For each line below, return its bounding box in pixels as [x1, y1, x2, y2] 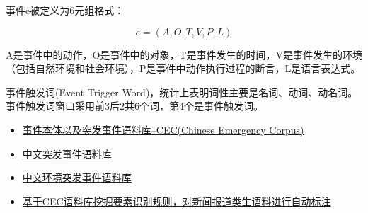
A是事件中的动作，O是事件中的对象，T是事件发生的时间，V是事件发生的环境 [6, 47, 362, 62]
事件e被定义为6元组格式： [6, 3, 125, 17]
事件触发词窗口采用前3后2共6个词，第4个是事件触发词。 [6, 98, 263, 113]
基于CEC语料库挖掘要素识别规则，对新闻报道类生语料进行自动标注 [22, 193, 331, 208]
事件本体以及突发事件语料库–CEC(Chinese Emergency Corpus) [22, 122, 304, 137]
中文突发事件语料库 [22, 146, 112, 161]
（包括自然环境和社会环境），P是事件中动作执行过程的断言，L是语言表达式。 [6, 61, 361, 76]
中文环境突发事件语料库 [22, 170, 132, 185]
